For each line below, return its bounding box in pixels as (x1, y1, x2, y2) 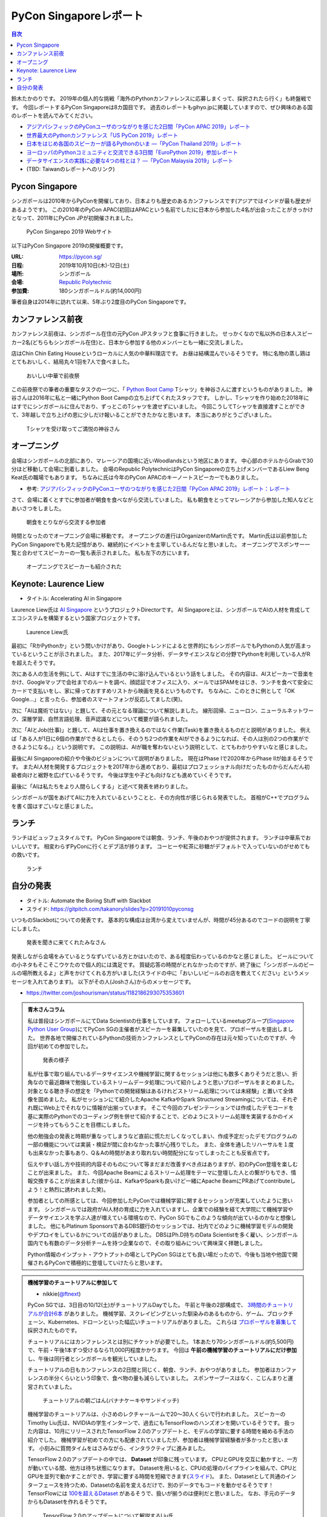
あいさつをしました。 (11, 504, 65, 512)
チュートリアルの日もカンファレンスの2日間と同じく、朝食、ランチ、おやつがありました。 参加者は (27, 1366, 276, 1373)
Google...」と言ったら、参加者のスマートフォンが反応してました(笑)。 (11, 695, 186, 703)
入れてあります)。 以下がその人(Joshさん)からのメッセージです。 (32, 978, 194, 985)
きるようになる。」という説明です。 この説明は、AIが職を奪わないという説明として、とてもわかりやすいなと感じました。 (11, 743, 311, 751)
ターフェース (27, 1481, 59, 1488)
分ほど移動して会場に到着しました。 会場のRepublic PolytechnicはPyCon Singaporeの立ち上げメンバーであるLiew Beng (11, 465, 309, 473)
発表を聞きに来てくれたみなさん (26, 939, 106, 946)
